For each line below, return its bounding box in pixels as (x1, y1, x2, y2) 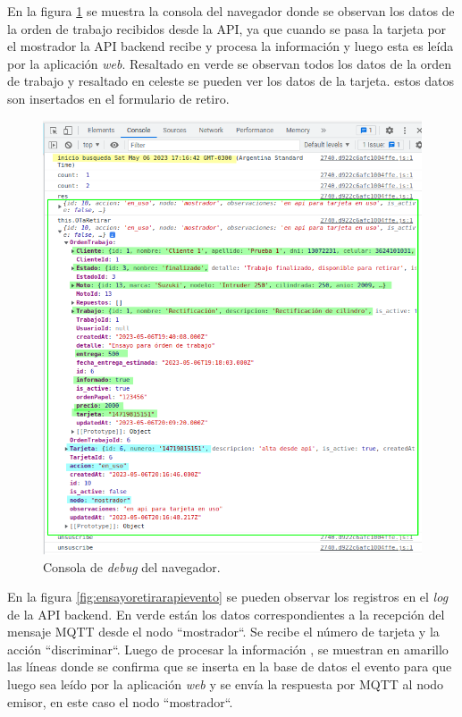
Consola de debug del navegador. (43, 557, 221, 576)
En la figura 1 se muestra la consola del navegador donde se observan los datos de (7, 2, 455, 20)
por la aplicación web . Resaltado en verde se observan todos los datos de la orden (7, 54, 452, 72)
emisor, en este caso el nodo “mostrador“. (7, 692, 233, 711)
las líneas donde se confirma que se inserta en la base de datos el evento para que (7, 657, 452, 676)
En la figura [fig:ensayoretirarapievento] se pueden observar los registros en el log (7, 587, 449, 606)
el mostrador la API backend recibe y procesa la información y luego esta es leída (7, 37, 454, 55)
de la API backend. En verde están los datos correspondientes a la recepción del (7, 604, 445, 623)
